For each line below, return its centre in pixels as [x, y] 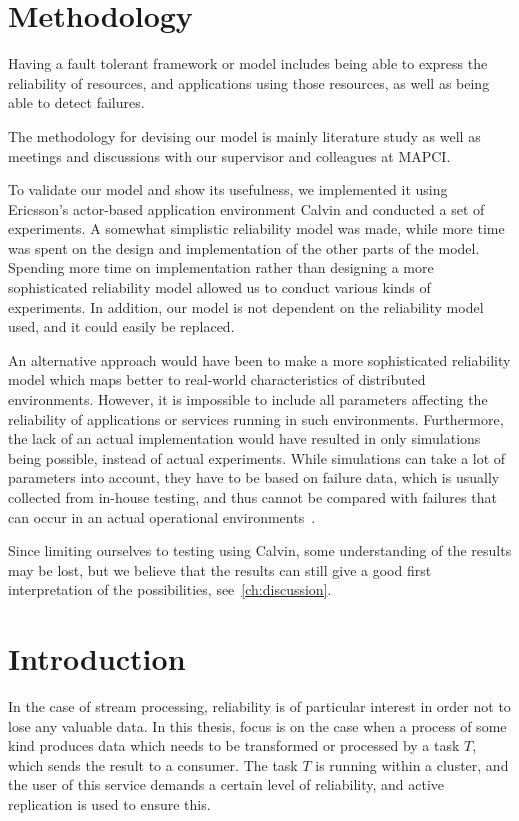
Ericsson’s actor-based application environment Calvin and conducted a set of [246, 208]
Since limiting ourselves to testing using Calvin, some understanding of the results [260, 550]
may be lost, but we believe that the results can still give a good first [220, 569]
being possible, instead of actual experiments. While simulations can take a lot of [257, 457]
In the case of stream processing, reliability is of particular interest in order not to [259, 706]
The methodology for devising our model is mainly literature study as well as [244, 135]
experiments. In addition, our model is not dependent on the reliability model [246, 306]
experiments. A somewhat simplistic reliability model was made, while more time [256, 228]
